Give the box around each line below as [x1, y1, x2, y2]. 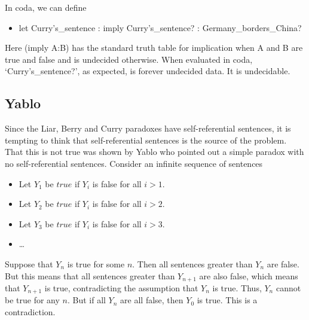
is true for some [67, 257, 125, 270]
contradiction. [5, 306, 56, 318]
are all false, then [120, 294, 183, 306]
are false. [267, 257, 299, 270]
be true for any [5, 294, 60, 306]
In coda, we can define [5, 1, 87, 13]
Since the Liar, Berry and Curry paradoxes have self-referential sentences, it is [5, 122, 291, 135]
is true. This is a [197, 294, 258, 306]
